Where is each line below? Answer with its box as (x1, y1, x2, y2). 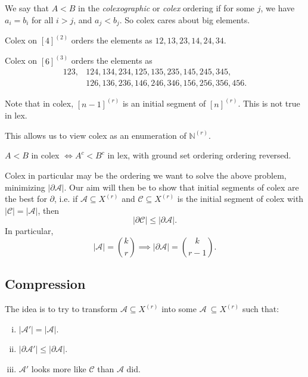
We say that (5, 2, 49, 14)
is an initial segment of (122, 97, 206, 110)
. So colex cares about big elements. (119, 13, 250, 26)
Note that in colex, (5, 97, 74, 110)
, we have (260, 2, 295, 14)
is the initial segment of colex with (177, 192, 304, 205)
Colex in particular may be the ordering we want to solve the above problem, (5, 169, 287, 181)
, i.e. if (54, 192, 78, 205)
